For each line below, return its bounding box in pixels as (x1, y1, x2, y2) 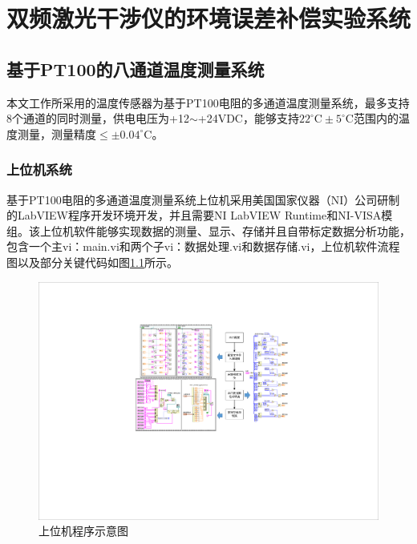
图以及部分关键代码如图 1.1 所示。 (6, 253, 178, 270)
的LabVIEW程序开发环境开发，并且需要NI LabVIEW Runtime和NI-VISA (6, 207, 382, 224)
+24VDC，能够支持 (197, 110, 299, 127)
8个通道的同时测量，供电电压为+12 (6, 110, 189, 127)
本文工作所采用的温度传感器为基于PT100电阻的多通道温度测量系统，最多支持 (6, 94, 410, 111)
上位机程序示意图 (38, 522, 128, 539)
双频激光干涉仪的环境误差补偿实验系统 (6, 2, 411, 34)
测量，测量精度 (17, 125, 96, 142)
